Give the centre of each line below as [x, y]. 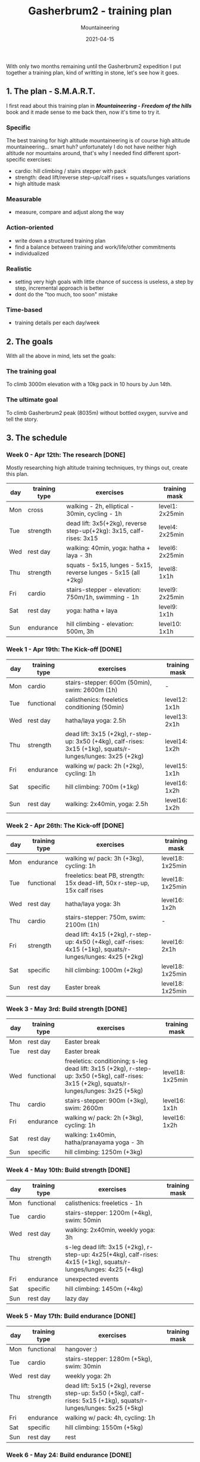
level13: [176, 717]
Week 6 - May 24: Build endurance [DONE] [69, 1455]
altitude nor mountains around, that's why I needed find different [85, 153]
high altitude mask [37, 184]
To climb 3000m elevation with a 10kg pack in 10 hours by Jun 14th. [89, 384]
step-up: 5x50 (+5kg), [97, 1393]
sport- [174, 153]
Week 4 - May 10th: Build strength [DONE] [68, 1170]
